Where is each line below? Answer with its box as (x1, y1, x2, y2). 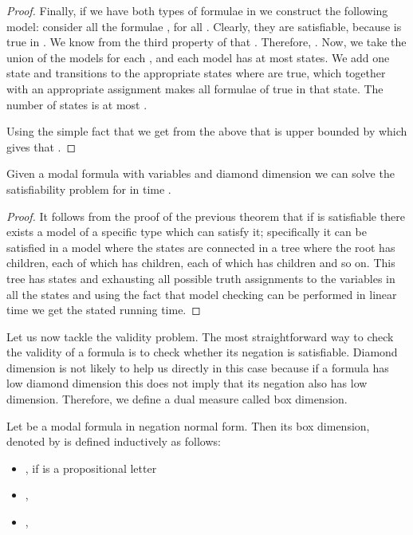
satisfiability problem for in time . (6, 180, 171, 197)
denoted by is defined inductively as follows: (6, 433, 221, 450)
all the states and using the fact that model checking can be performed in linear (6, 285, 397, 302)
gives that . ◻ (6, 138, 77, 155)
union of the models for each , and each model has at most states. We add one (6, 49, 390, 65)
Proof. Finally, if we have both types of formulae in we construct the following (6, 2, 388, 18)
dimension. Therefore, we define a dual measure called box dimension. (6, 391, 348, 407)
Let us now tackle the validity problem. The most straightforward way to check (6, 328, 394, 344)
